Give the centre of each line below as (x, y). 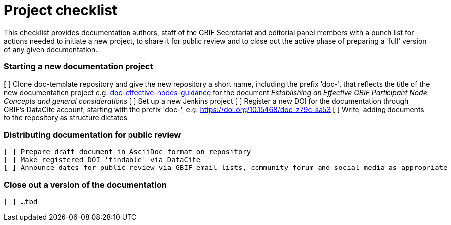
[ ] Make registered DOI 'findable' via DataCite (102, 160)
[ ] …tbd (21, 202)
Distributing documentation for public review (93, 135)
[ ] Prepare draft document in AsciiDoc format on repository (128, 152)
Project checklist (61, 10)
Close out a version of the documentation (85, 185)
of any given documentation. (51, 49)
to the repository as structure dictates (65, 117)
